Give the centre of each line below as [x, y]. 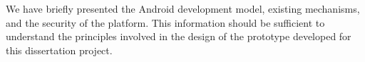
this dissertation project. [59, 50]
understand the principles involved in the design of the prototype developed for [179, 36]
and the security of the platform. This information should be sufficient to [165, 22]
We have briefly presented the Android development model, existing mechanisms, [183, 8]
